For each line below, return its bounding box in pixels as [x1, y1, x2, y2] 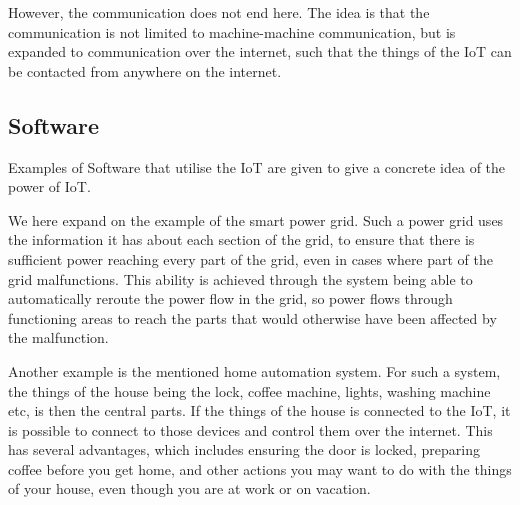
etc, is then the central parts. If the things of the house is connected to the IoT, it [8, 400, 511, 421]
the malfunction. [8, 327, 109, 348]
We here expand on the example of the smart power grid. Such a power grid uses [8, 209, 504, 230]
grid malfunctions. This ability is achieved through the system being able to [8, 268, 473, 289]
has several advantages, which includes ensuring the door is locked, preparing [8, 439, 480, 460]
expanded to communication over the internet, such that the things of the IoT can [8, 41, 512, 62]
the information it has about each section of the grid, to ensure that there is [8, 229, 475, 250]
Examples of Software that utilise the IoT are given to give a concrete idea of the [8, 156, 506, 177]
